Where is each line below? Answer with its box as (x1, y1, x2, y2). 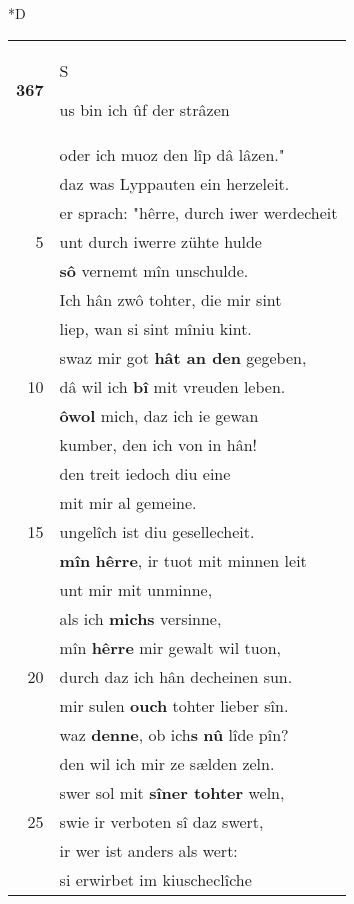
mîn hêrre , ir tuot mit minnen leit (59, 548, 307, 572)
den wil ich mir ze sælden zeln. (59, 751, 275, 775)
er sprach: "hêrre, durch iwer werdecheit (59, 200, 338, 224)
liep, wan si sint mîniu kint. (59, 316, 252, 340)
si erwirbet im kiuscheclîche (59, 867, 252, 891)
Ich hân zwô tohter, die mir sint (59, 287, 282, 311)
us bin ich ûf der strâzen (59, 97, 230, 121)
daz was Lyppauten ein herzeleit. (59, 171, 290, 195)
